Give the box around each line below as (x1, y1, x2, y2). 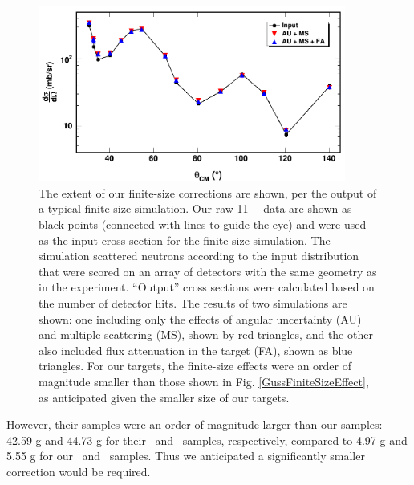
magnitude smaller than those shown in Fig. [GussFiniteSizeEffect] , (39, 373, 369, 389)
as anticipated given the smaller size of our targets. (39, 389, 290, 406)
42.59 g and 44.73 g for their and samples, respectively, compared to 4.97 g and (6, 431, 408, 448)
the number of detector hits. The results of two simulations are (39, 294, 347, 311)
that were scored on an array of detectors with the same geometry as (39, 263, 377, 279)
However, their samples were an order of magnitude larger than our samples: (6, 416, 383, 433)
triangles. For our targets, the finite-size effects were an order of (39, 357, 352, 374)
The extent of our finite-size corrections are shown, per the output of (39, 184, 377, 201)
